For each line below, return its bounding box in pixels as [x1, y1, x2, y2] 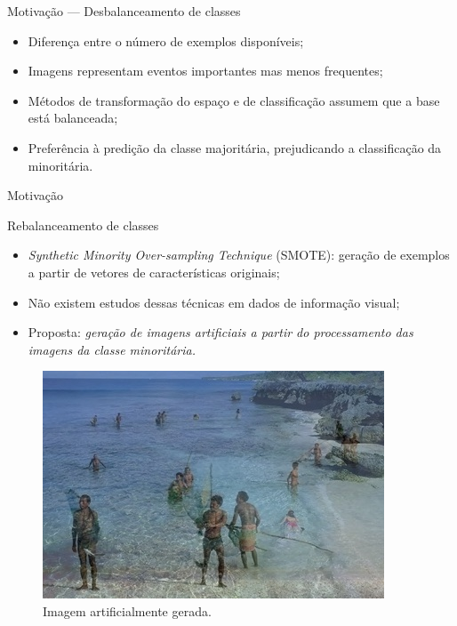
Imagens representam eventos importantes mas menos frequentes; [28, 61, 383, 80]
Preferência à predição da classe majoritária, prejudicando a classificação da [28, 138, 442, 156]
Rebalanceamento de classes [7, 215, 159, 234]
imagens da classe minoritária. [28, 340, 196, 358]
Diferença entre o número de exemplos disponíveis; [28, 31, 304, 50]
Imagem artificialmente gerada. [43, 601, 212, 620]
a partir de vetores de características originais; [28, 262, 280, 281]
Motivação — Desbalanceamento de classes [7, 2, 241, 20]
